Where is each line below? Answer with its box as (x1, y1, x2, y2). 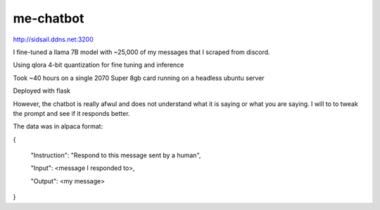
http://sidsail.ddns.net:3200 (13, 35, 94, 44)
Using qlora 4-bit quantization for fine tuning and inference (13, 60, 184, 70)
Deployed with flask (13, 86, 70, 95)
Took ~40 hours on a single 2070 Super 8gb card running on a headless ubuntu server (13, 74, 265, 82)
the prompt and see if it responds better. (13, 109, 130, 117)
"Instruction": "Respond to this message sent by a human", (30, 151, 201, 159)
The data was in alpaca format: (13, 122, 103, 131)
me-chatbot (13, 11, 84, 26)
